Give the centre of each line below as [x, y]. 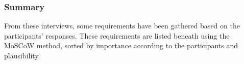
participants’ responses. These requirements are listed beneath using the [117, 35]
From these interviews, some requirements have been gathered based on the [122, 26]
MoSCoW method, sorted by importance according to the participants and [121, 45]
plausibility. [22, 55]
